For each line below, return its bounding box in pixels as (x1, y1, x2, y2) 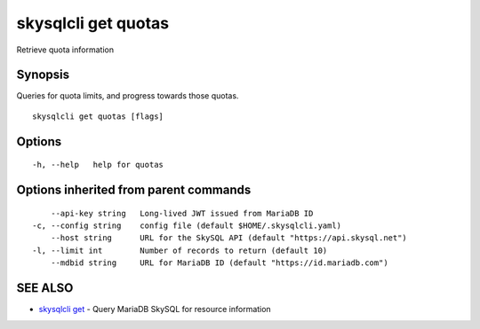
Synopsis (16, 67, 70, 82)
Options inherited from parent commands (16, 183, 252, 198)
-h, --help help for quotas (32, 160, 164, 170)
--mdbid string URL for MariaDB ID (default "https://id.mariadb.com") (50, 258, 388, 268)
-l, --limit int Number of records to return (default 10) (32, 245, 328, 255)
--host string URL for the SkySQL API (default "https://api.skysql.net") (50, 233, 408, 243)
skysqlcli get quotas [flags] (32, 111, 164, 121)
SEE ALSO (16, 280, 74, 296)
